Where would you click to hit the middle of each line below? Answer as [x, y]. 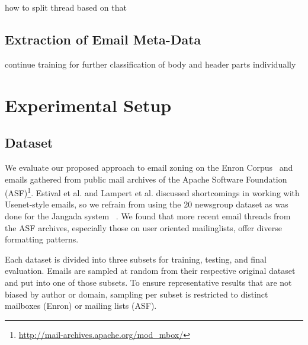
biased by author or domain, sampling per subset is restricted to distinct [137, 294]
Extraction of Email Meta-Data [103, 39]
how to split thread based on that [66, 7]
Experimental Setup [88, 105]
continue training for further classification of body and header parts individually [150, 64]
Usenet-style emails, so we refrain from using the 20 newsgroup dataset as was [147, 204]
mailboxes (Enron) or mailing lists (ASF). [81, 306]
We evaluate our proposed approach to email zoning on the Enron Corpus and [149, 167]
